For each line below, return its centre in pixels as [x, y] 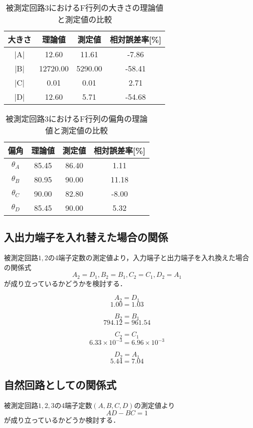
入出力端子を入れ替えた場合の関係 [86, 237]
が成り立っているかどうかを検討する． [65, 283]
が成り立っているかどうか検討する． [62, 419]
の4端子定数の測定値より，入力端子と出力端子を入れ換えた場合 [148, 258]
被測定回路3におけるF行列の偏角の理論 [77, 119]
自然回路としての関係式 [60, 385]
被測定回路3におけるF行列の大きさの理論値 [85, 8]
